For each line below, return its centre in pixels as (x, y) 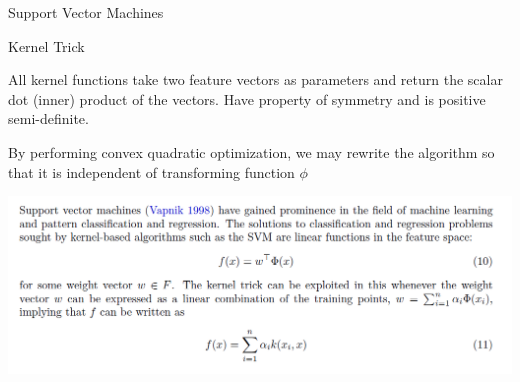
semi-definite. (48, 118)
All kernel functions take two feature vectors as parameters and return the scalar (255, 79)
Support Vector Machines (86, 12)
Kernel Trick (46, 45)
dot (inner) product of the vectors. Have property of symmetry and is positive (247, 98)
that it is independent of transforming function (151, 171)
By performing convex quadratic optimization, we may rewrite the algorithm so (251, 151)
